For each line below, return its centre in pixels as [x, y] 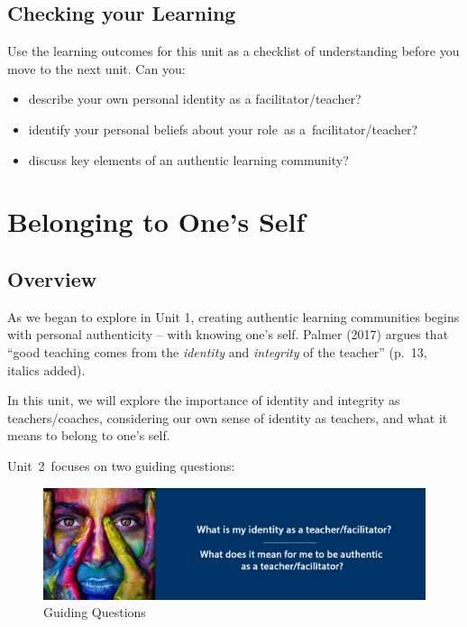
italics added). [46, 369]
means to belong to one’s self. [89, 435]
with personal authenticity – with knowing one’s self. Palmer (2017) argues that [228, 334]
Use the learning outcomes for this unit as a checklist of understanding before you [233, 51]
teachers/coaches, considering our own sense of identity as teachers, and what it [228, 417]
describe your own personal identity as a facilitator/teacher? [195, 99]
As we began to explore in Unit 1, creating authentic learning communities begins [233, 316]
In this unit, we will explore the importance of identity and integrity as [204, 400]
